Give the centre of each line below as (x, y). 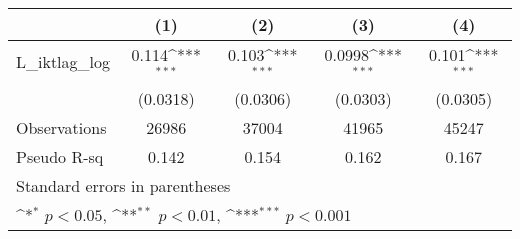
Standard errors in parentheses (123, 185)
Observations (61, 127)
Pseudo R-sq (60, 156)
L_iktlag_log (63, 62)
